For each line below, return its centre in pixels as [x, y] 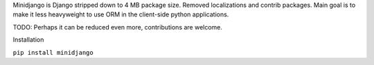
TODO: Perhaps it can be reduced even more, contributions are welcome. [118, 27]
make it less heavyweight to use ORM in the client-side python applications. [121, 14]
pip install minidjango [53, 52]
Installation [28, 40]
